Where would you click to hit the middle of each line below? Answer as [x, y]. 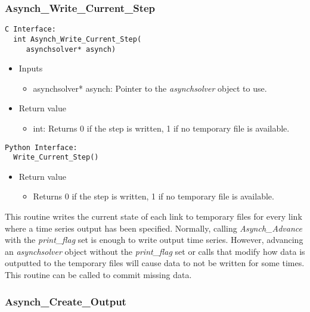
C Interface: [30, 29]
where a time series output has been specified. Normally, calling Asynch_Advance [154, 228]
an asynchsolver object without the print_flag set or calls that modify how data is [155, 251]
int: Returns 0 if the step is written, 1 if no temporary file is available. [161, 128]
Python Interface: [41, 147]
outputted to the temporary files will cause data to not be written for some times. [155, 263]
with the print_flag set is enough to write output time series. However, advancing [154, 240]
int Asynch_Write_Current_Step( [77, 39]
